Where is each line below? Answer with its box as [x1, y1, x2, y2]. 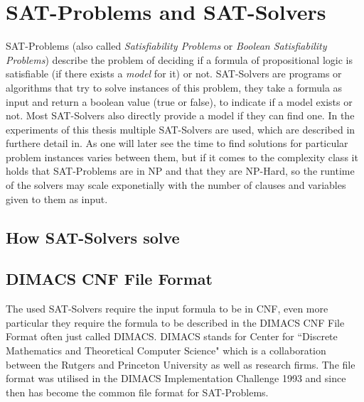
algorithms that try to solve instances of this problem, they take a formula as [6, 80, 343, 94]
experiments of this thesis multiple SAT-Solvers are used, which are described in [6, 121, 355, 136]
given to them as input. [6, 191, 108, 206]
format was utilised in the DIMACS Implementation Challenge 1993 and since [6, 371, 346, 386]
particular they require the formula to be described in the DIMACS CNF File [6, 315, 345, 330]
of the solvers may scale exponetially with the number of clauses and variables [6, 178, 346, 192]
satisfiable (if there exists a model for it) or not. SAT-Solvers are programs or [6, 66, 342, 81]
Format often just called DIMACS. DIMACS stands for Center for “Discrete [6, 329, 338, 344]
